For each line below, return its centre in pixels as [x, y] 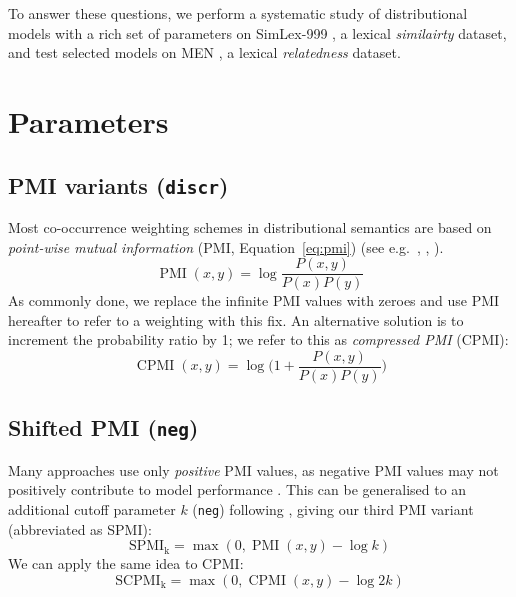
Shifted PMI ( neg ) [103, 427]
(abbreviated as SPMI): [80, 528]
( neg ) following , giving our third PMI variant [333, 509]
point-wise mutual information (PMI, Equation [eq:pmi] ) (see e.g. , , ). [226, 246]
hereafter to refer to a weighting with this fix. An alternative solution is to [236, 319]
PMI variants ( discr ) [118, 184]
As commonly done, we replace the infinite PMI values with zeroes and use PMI [254, 300]
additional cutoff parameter [92, 509]
